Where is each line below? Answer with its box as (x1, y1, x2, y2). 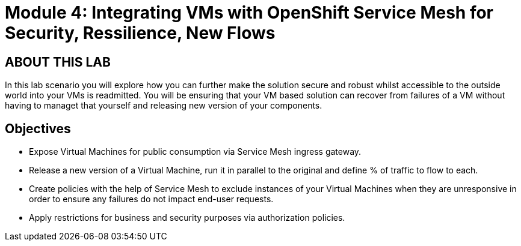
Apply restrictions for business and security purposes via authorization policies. (29, 212, 345, 223)
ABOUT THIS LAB (5, 54, 111, 70)
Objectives (5, 121, 71, 136)
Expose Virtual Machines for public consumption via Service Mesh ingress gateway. (29, 146, 362, 157)
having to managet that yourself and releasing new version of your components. (5, 100, 322, 111)
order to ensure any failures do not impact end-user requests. (29, 194, 274, 205)
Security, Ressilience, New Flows (5, 23, 276, 43)
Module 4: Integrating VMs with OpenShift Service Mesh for (5, 2, 493, 23)
